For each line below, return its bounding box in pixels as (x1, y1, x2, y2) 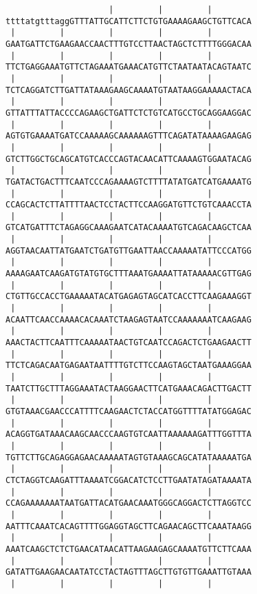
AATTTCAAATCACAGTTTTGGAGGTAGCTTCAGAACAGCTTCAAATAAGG (5, 521, 252, 531)
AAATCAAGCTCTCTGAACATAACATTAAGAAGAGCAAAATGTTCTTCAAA (5, 544, 252, 554)
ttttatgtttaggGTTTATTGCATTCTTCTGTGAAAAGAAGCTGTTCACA (5, 16, 252, 26)
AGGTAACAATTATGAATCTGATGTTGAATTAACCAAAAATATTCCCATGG (5, 245, 252, 256)
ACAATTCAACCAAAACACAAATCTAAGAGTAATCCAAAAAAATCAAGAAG (5, 314, 252, 325)
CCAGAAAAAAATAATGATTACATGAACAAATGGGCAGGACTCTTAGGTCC (5, 498, 252, 509)
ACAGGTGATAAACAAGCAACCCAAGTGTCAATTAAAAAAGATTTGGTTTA (5, 429, 252, 440)
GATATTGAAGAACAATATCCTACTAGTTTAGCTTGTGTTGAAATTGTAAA (5, 567, 252, 577)
